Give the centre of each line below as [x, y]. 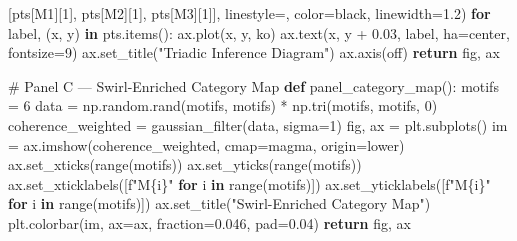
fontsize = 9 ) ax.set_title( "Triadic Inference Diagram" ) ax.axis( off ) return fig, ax [254, 52]
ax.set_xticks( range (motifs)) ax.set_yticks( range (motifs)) [185, 164]
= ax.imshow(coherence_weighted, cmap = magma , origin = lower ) [206, 144]
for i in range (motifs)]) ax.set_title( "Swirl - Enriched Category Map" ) [219, 203]
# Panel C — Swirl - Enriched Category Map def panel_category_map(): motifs [253, 85]
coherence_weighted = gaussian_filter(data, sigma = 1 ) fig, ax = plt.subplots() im [258, 124]
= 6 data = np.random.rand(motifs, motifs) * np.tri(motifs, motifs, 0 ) [223, 105]
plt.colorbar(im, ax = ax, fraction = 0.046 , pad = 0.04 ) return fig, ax [209, 222]
